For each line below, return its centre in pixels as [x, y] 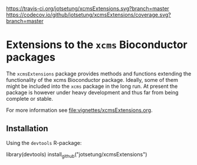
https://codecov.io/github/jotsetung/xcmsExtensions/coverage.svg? [88, 15]
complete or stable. [29, 98]
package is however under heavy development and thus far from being [92, 92]
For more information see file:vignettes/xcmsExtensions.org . [79, 110]
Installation [27, 129]
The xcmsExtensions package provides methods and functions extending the [99, 74]
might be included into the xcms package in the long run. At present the [92, 86]
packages [31, 57]
